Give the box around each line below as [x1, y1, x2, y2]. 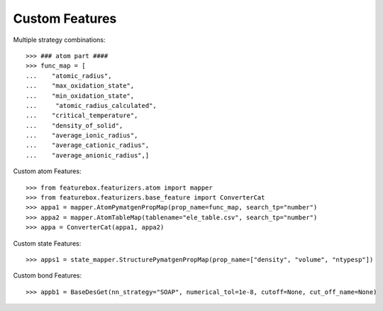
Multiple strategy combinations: [13, 36, 106, 44]
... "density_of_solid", [26, 121, 123, 129]
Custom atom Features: [13, 167, 82, 175]
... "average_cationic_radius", [26, 141, 150, 149]
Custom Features [13, 11, 117, 26]
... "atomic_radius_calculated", [26, 102, 157, 109]
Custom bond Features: [13, 271, 82, 280]
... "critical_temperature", [26, 111, 138, 120]
